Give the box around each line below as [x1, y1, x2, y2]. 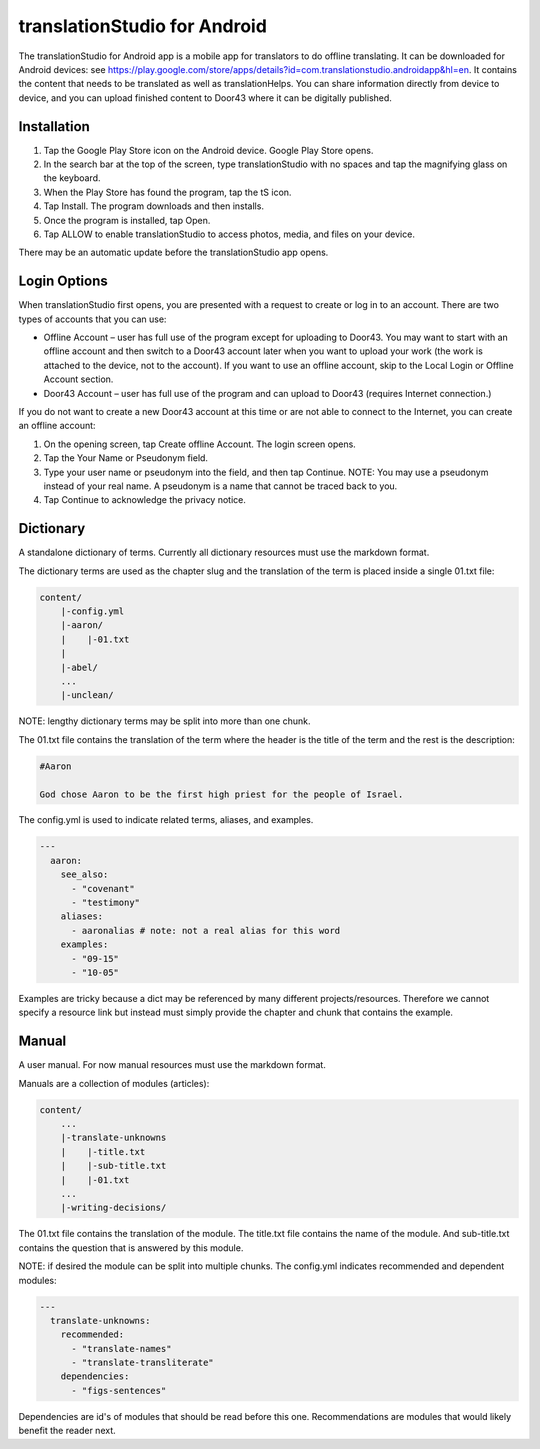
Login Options [18, 273, 109, 290]
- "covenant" [71, 883, 135, 894]
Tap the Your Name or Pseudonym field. [43, 452, 209, 464]
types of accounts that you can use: [18, 313, 167, 325]
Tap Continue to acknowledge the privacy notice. [43, 494, 247, 506]
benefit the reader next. [18, 1425, 117, 1437]
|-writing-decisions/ [60, 1202, 167, 1214]
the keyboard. [43, 172, 101, 184]
